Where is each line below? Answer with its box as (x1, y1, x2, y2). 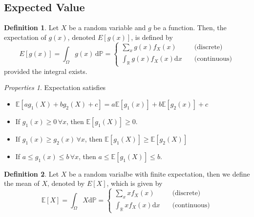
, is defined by (131, 32, 173, 42)
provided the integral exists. (4, 66, 87, 76)
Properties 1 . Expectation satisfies (4, 82, 106, 92)
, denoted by (47, 178, 85, 188)
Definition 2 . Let (4, 168, 59, 179)
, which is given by (106, 178, 163, 188)
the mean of (4, 178, 40, 188)
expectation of (4, 32, 46, 42)
